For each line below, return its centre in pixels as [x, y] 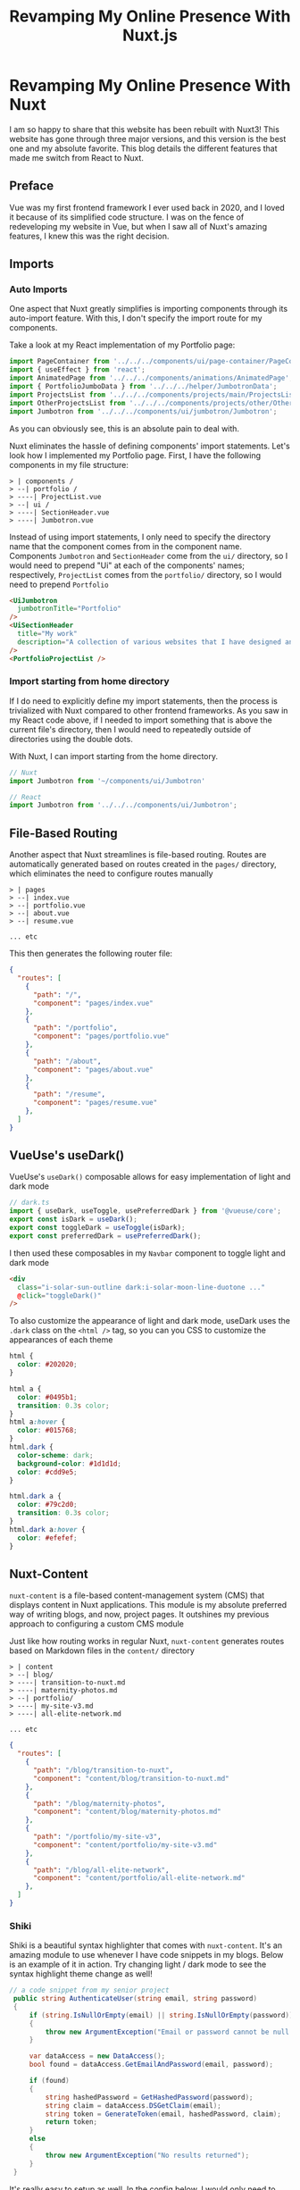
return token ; [71, 2122]
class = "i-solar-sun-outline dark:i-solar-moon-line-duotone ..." [142, 1287]
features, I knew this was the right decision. [89, 236]
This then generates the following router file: [91, 954]
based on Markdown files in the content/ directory [102, 1651]
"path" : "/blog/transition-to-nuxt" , [103, 1770]
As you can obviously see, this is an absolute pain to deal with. [124, 428]
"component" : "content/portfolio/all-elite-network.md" [139, 1878]
